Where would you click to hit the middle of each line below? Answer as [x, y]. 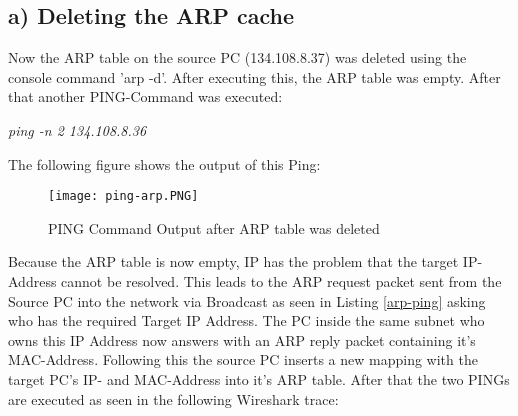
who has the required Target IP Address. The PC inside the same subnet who [246, 320]
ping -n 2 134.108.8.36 [77, 129]
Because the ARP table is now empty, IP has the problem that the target [233, 261]
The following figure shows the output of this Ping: [164, 163]
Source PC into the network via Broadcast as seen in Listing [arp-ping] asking [247, 300]
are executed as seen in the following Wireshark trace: [173, 398]
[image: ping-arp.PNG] [123, 196]
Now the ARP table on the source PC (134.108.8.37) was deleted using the [237, 57]
